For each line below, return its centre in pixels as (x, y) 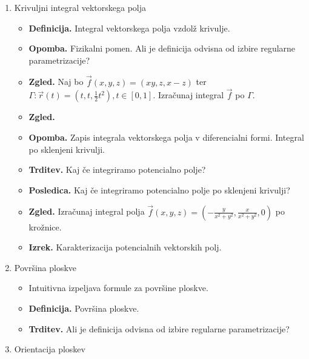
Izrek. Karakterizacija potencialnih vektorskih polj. (125, 247)
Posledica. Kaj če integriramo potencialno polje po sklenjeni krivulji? (159, 190)
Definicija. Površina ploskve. (84, 308)
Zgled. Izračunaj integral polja (87, 211)
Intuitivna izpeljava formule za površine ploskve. (118, 288)
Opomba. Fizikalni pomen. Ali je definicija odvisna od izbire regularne (162, 48)
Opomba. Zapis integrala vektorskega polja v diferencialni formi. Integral (166, 137)
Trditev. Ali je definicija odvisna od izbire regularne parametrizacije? (159, 328)
